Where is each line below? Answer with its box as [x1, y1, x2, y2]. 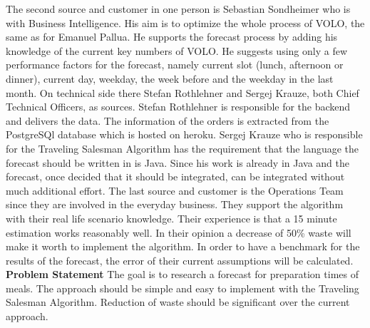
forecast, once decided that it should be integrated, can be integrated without [6, 169, 345, 184]
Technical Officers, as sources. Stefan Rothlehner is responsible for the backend [6, 99, 351, 114]
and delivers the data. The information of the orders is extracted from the [6, 113, 329, 128]
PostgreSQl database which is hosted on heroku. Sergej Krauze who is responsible [6, 127, 363, 142]
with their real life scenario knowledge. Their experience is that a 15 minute [6, 210, 337, 225]
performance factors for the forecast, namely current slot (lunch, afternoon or [6, 57, 344, 72]
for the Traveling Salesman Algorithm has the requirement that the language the [6, 140, 359, 155]
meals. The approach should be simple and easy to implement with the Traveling [6, 280, 359, 295]
